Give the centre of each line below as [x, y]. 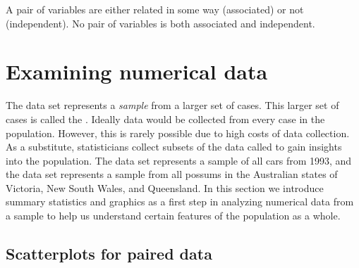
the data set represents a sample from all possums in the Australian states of [172, 174]
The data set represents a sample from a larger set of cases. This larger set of [172, 105]
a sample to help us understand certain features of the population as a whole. [173, 216]
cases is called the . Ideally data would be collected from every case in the [165, 119]
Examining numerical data [137, 71]
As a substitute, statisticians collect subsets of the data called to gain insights [174, 147]
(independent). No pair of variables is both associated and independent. [160, 23]
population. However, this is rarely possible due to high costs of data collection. [178, 133]
